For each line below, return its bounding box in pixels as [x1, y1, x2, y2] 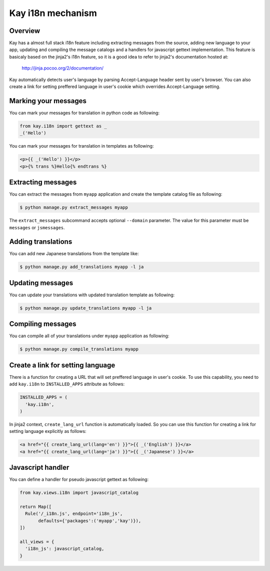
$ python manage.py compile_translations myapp [19, 346, 138, 352]
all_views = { [19, 539, 54, 544]
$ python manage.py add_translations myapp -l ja [19, 264, 144, 270]
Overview [9, 27, 40, 35]
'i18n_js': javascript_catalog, [25, 546, 104, 551]
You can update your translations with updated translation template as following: [9, 292, 175, 298]
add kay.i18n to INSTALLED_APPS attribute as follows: [9, 381, 125, 387]
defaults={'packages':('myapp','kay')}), [38, 518, 141, 523]
